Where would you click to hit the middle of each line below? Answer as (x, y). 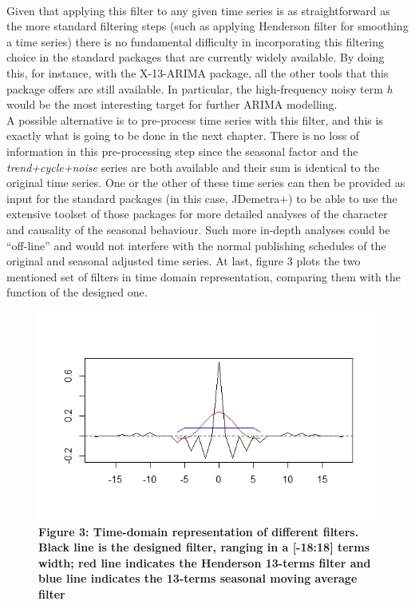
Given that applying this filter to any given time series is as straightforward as (198, 10)
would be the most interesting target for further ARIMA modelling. (172, 104)
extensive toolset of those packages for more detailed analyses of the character (197, 214)
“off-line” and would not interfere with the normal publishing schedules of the (196, 245)
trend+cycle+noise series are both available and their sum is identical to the (193, 167)
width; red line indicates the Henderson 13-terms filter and (205, 562)
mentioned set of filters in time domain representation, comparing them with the (204, 276)
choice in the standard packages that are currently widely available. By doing (196, 57)
